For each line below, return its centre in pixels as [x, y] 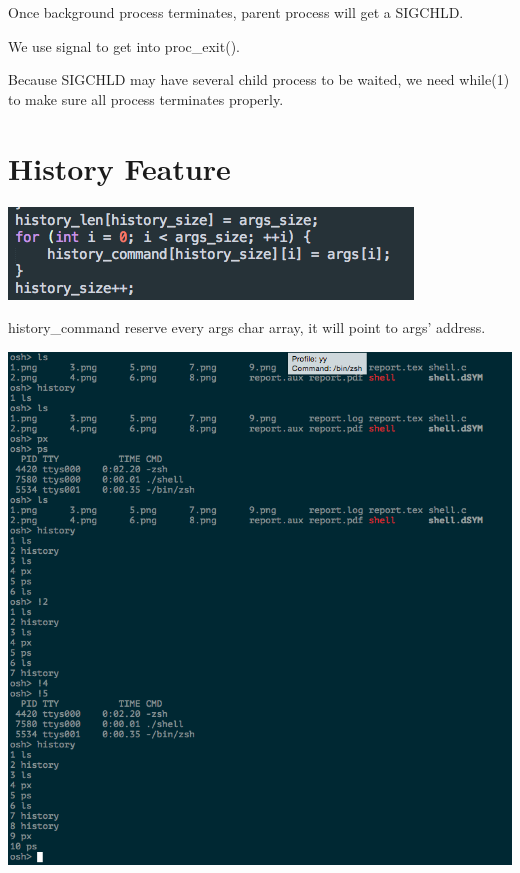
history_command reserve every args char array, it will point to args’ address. [247, 327]
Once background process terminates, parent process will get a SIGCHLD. [236, 12]
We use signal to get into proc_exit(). [124, 45]
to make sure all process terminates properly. [146, 98]
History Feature [119, 167]
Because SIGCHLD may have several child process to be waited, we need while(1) [259, 79]
